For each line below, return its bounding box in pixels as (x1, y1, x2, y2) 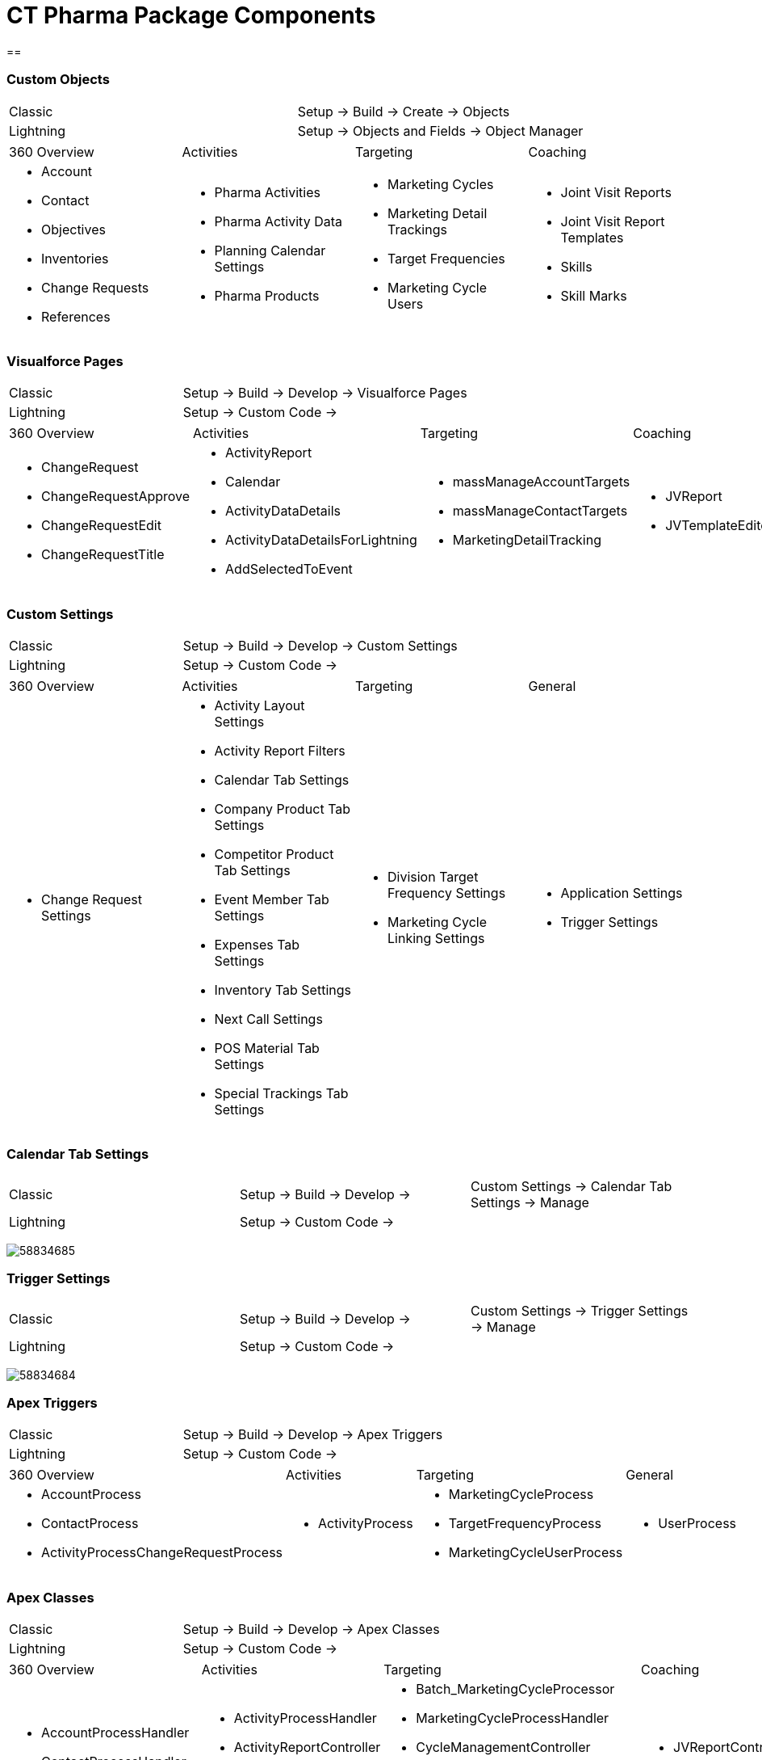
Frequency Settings (387, 885, 506, 901)
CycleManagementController (416, 1739, 591, 1755)
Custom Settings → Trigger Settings (470, 1302, 689, 1319)
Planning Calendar (214, 242, 326, 259)
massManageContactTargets (452, 503, 628, 520)
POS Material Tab (214, 1040, 320, 1056)
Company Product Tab (214, 801, 351, 817)
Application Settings (560, 885, 683, 901)
